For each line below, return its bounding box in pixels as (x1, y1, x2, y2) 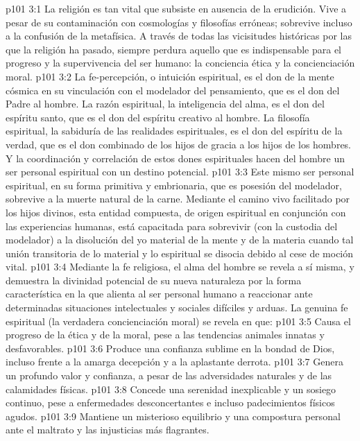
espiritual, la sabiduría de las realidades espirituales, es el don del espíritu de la (6, 123, 343, 138)
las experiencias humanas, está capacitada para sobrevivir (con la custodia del (6, 218, 338, 233)
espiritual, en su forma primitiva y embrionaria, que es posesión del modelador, (6, 178, 342, 192)
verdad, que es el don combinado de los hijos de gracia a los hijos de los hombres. (6, 137, 352, 151)
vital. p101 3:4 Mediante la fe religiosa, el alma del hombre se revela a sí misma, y (6, 259, 354, 274)
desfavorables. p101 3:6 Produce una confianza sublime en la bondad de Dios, (6, 340, 335, 355)
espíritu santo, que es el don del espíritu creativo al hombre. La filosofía (6, 110, 310, 124)
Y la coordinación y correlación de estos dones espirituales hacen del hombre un (6, 150, 345, 165)
